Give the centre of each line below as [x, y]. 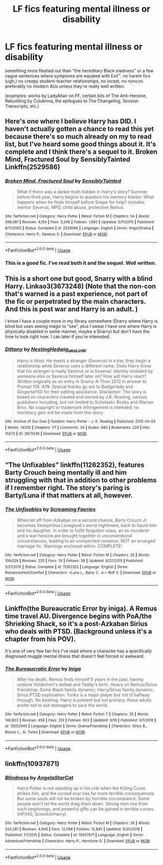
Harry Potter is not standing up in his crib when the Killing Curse [81, 788]
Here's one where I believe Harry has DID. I [71, 121]
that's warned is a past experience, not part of [76, 294]
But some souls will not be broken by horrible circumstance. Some [83, 798]
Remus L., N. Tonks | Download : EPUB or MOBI [45, 732]
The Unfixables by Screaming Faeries [50, 509]
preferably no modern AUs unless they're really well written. [65, 86]
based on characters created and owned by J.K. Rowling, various [82, 397]
